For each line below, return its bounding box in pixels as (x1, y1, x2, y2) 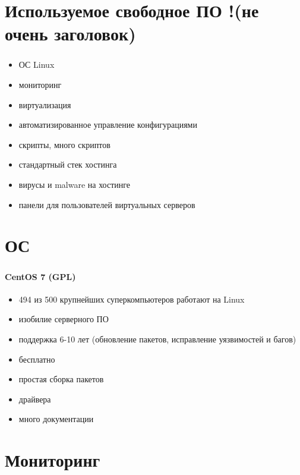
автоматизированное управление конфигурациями (18, 118, 197, 131)
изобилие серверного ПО (18, 313, 109, 325)
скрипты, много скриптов (18, 138, 110, 150)
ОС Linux (18, 58, 55, 71)
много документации (18, 413, 94, 425)
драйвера (18, 392, 51, 405)
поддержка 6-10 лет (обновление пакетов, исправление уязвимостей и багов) (18, 332, 296, 345)
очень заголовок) (5, 21, 136, 46)
